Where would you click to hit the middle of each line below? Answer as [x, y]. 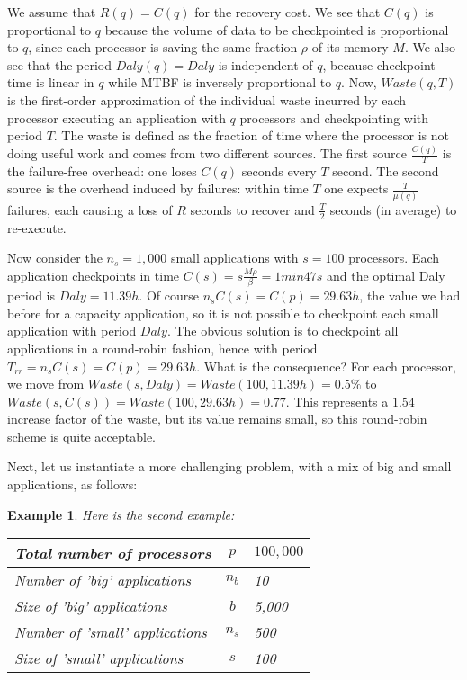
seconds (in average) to [393, 209]
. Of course [169, 295]
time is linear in [51, 82]
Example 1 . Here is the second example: [121, 514]
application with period [72, 331]
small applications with [234, 258]
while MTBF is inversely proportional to [220, 82]
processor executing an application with [117, 117]
